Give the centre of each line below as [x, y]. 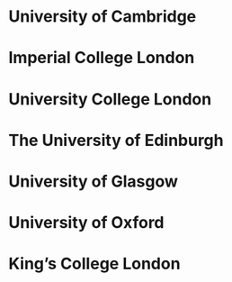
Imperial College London [102, 58]
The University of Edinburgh [116, 140]
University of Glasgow [94, 181]
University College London [110, 99]
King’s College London [94, 264]
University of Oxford [86, 223]
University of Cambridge [103, 17]
